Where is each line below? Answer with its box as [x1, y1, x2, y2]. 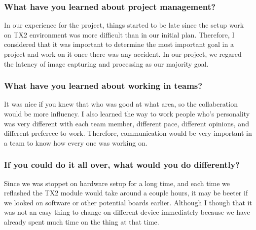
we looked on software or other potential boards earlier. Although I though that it [4, 197, 252, 207]
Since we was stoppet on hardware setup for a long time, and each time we [4, 178, 230, 188]
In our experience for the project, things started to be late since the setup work [4, 20, 244, 30]
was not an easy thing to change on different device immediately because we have [4, 207, 250, 217]
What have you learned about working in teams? [4, 79, 203, 92]
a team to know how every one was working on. [4, 137, 147, 148]
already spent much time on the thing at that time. [4, 216, 159, 227]
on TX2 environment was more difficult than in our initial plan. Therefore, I [4, 29, 235, 39]
